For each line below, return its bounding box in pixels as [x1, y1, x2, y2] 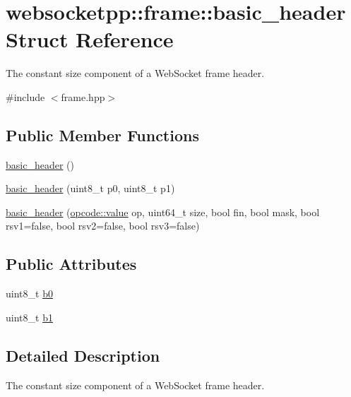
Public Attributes [6, 253, 137, 275]
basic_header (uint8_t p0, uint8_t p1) [6, 181, 175, 196]
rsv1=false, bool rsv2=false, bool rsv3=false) [6, 218, 200, 233]
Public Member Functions [6, 124, 199, 146]
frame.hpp [61, 89, 105, 104]
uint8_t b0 [6, 286, 53, 301]
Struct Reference [6, 25, 174, 54]
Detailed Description [6, 344, 160, 366]
